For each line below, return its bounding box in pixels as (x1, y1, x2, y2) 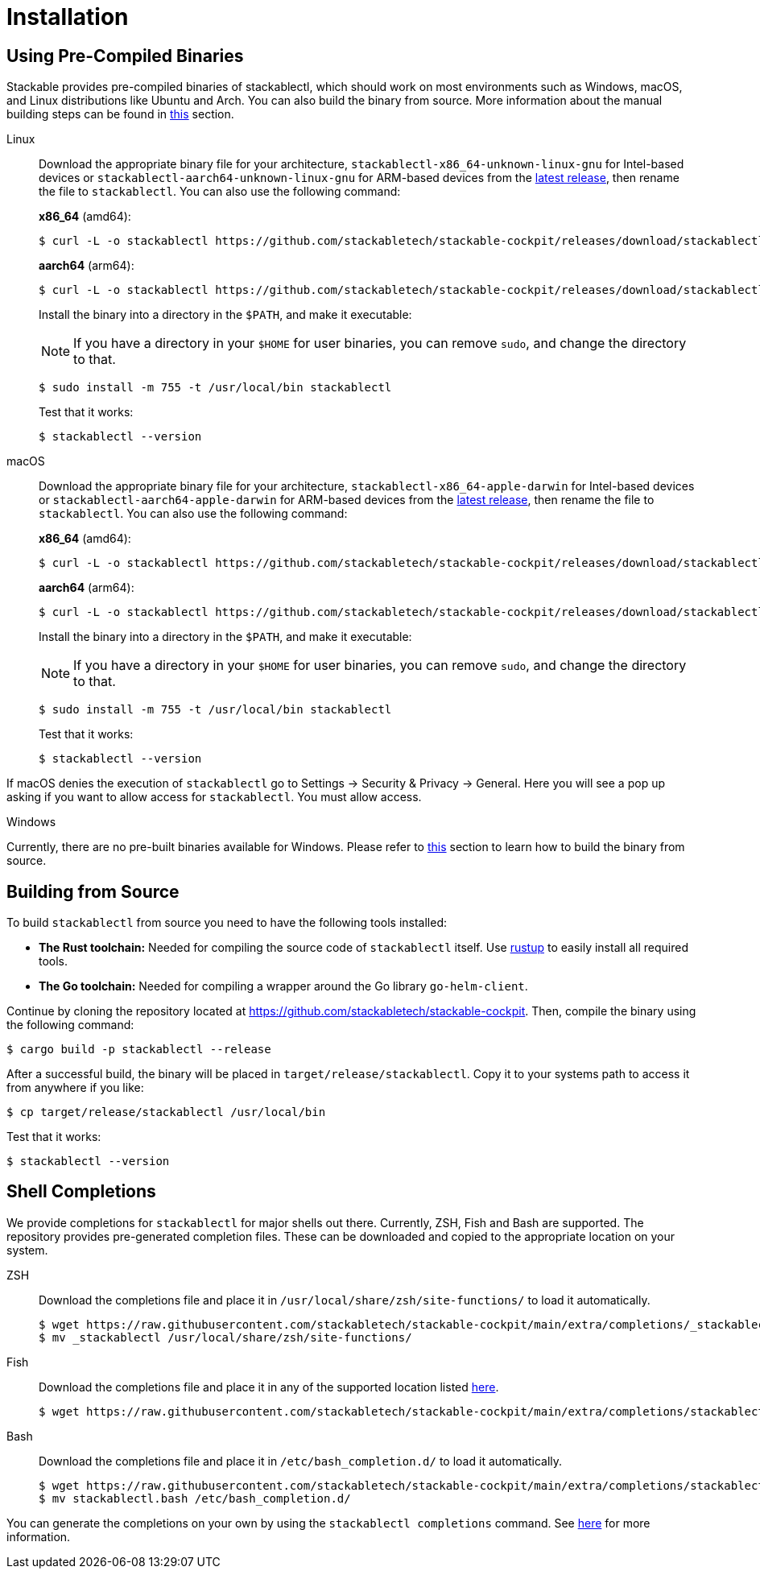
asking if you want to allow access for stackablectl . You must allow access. (6, 790, 422, 804)
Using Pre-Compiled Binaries (6, 45, 244, 66)
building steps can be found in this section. (6, 107, 234, 122)
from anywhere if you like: (6, 1081, 144, 1095)
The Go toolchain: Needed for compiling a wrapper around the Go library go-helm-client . (39, 979, 528, 994)
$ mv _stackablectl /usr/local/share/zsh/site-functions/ (39, 1330, 412, 1344)
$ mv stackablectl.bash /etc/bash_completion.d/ (39, 1491, 351, 1505)
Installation (6, 3, 129, 31)
